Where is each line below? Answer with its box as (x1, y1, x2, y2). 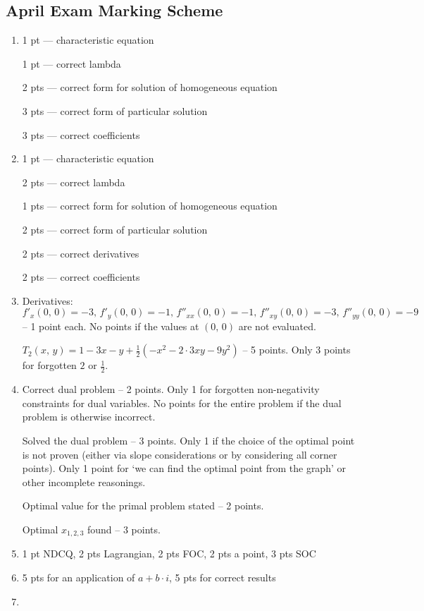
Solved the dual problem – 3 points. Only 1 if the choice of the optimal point (22, 432, 355, 447)
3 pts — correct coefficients (22, 127, 140, 142)
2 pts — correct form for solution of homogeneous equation (22, 80, 278, 95)
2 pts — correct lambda (22, 174, 125, 189)
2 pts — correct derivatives (22, 246, 139, 260)
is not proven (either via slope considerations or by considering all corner (22, 447, 337, 461)
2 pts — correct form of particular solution (22, 222, 208, 236)
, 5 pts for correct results (169, 570, 276, 584)
